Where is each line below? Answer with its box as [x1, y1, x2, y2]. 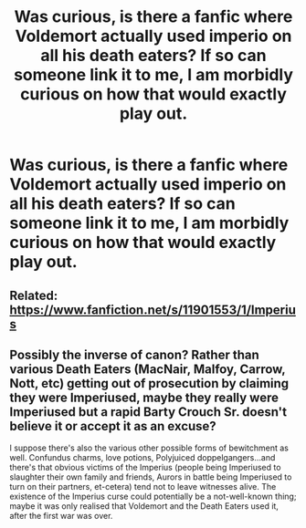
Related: [9, 287, 58, 303]
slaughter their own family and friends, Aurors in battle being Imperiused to [9, 471, 292, 482]
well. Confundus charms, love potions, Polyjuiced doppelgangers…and [9, 452, 276, 463]
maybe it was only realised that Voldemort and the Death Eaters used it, [9, 501, 279, 512]
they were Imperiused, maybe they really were [9, 389, 279, 405]
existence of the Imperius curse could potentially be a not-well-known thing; [9, 491, 297, 502]
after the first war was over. [9, 511, 113, 522]
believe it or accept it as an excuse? [9, 418, 216, 434]
